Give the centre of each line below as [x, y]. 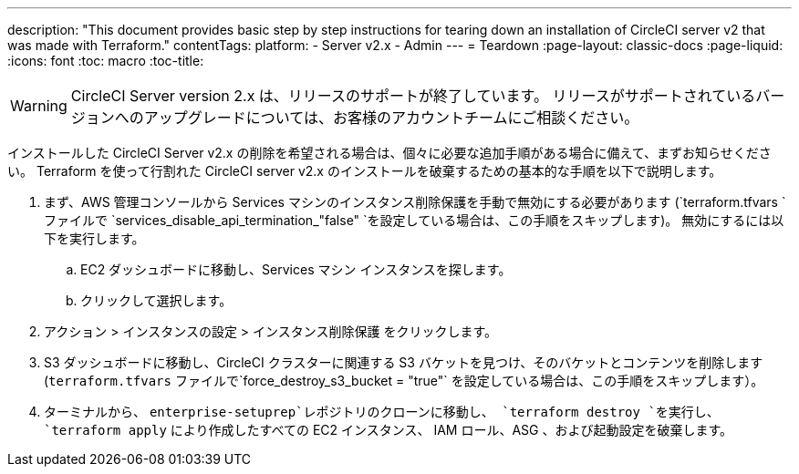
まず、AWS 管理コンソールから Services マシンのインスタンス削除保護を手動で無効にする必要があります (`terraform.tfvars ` [415, 202]
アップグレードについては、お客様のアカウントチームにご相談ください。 [391, 118]
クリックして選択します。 [156, 300]
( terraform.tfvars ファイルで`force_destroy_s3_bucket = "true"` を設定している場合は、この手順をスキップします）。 [404, 381]
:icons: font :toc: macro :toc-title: [106, 61]
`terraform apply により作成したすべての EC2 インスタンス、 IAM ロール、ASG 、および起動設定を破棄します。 [389, 430]
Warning [39, 106]
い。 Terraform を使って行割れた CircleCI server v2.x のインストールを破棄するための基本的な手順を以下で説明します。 [365, 171]
